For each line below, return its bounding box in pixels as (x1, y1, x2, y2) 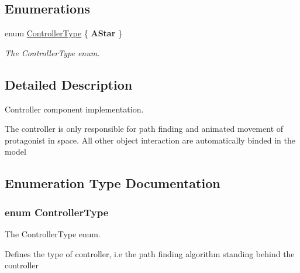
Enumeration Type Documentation (5, 174, 220, 192)
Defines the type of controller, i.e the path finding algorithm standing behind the (5, 247, 295, 260)
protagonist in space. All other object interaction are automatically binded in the (5, 134, 295, 146)
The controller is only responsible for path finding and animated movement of (5, 122, 284, 135)
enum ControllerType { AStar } (5, 27, 122, 39)
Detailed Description (5, 75, 133, 93)
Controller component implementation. (5, 103, 144, 115)
